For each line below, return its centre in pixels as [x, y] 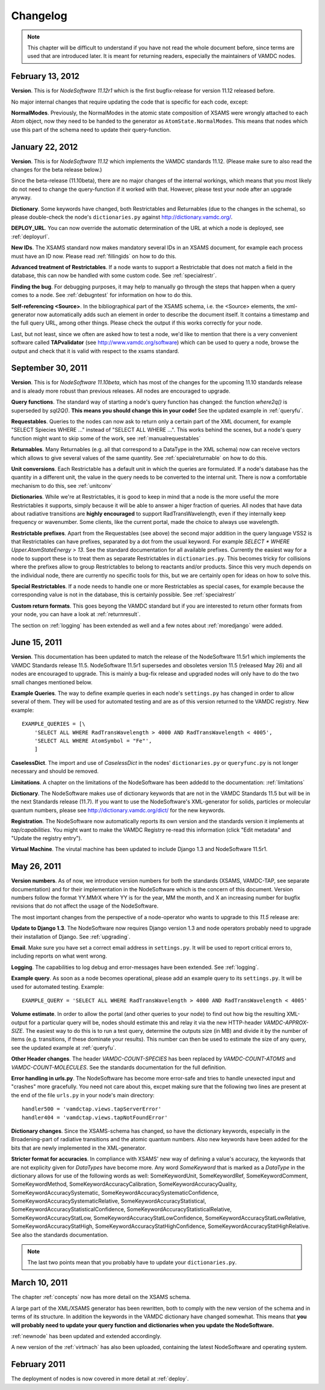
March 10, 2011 [39, 1283]
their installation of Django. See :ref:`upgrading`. [71, 937]
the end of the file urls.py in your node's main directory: [83, 1095]
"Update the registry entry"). [47, 838]
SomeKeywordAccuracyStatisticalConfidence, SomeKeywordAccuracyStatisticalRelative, [121, 1209]
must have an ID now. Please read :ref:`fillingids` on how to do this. [94, 256]
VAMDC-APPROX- [286, 1022]
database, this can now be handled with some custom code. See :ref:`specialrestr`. [114, 276]
